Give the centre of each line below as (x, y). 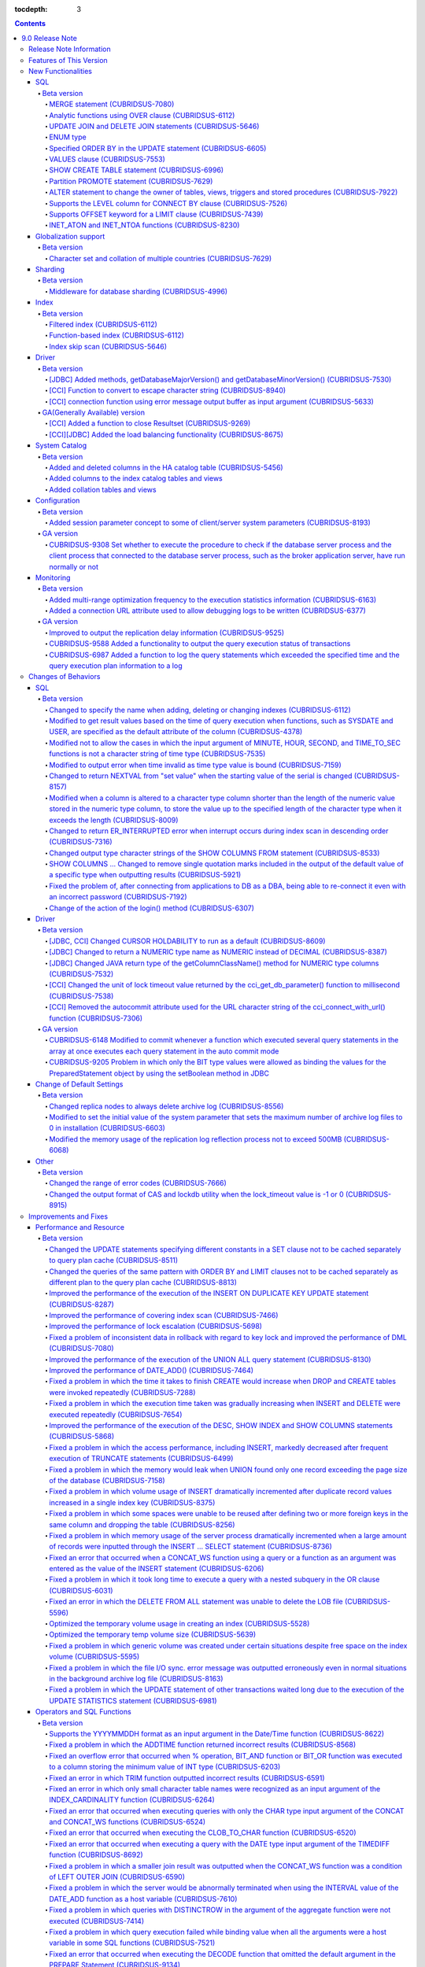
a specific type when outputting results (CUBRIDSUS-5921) (145, 875)
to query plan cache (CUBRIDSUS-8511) (114, 1260)
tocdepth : (31, 9)
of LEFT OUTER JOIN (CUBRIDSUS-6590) (117, 1877)
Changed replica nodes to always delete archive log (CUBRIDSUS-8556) (166, 1106)
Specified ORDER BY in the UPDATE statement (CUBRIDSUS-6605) (158, 148)
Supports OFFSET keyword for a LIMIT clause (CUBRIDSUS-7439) (156, 214)
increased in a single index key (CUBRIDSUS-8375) (132, 1502)
